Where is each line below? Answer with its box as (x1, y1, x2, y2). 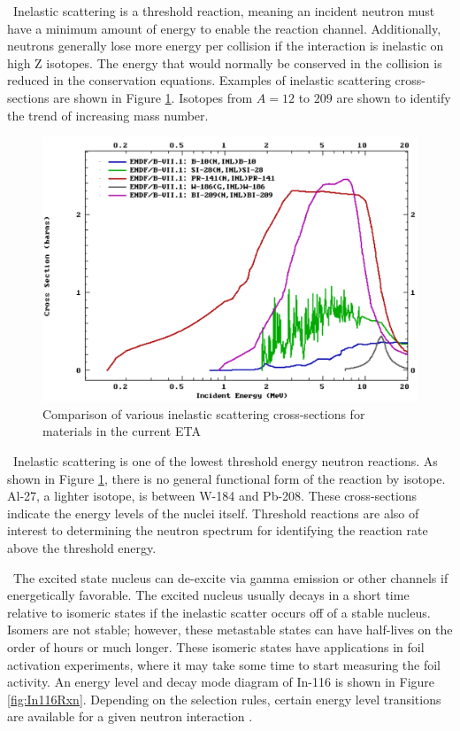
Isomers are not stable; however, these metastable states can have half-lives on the (7, 620, 453, 639)
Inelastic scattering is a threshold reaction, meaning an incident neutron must (12, 2, 435, 19)
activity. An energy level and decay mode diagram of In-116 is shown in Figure (7, 673, 435, 691)
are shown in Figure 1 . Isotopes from (53, 88, 253, 106)
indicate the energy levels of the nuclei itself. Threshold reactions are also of (7, 503, 419, 522)
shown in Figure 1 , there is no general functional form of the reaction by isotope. (7, 469, 446, 487)
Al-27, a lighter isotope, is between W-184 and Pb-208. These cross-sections (7, 486, 418, 505)
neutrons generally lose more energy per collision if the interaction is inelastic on (7, 36, 444, 55)
